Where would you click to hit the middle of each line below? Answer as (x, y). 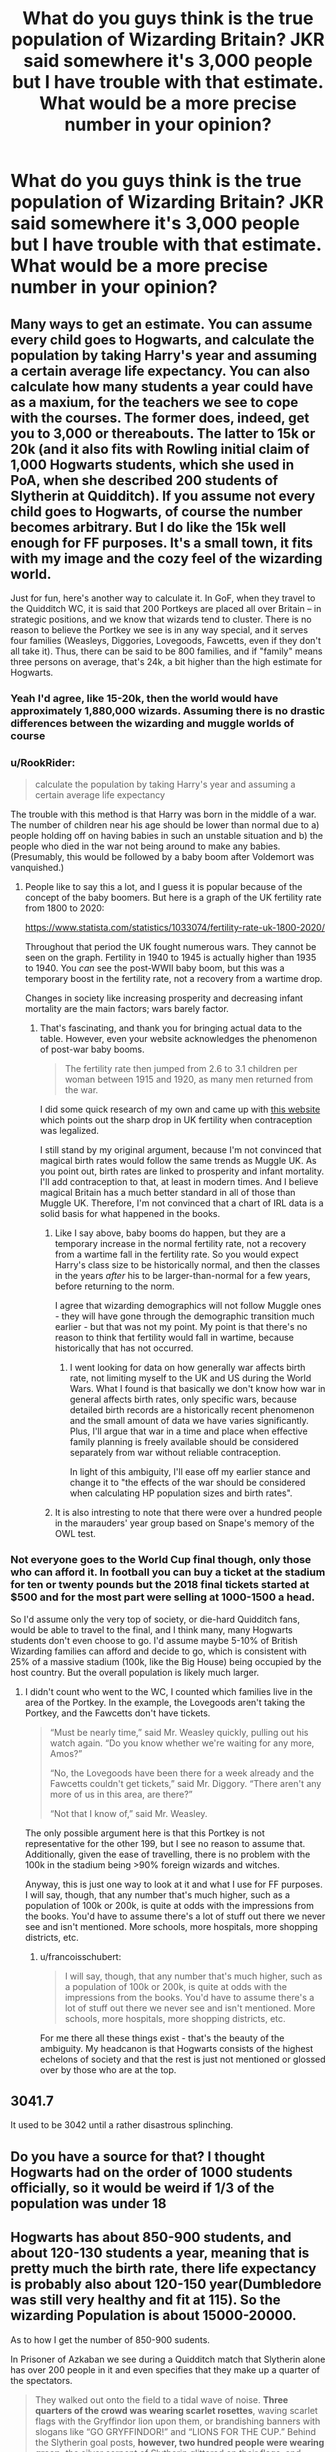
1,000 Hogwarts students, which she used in (152, 464)
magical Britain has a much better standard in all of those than (167, 1193)
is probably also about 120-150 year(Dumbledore (166, 2284)
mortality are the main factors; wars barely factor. (127, 1009)
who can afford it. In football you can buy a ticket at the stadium (168, 1572)
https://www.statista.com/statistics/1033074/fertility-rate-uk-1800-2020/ (174, 928)
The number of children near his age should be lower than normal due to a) (165, 825)
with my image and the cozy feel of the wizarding (166, 558)
